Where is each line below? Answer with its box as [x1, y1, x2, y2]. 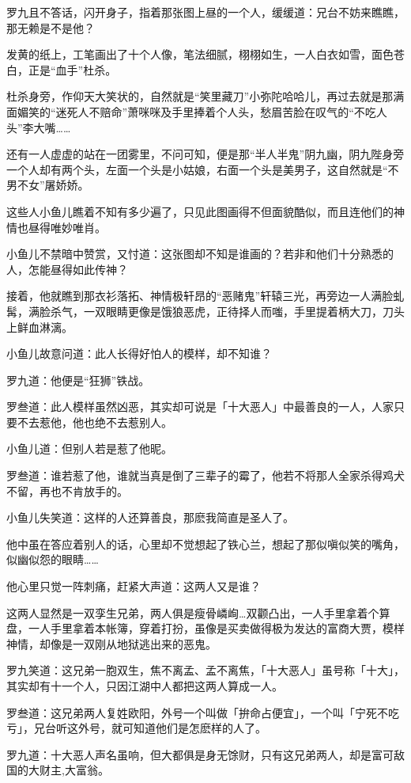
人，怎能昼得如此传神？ [6, 260, 128, 277]
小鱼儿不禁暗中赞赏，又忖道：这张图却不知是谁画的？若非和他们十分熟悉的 [6, 245, 394, 262]
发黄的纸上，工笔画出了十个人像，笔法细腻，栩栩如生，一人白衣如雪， [6, 46, 371, 63]
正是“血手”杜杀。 [28, 61, 117, 78]
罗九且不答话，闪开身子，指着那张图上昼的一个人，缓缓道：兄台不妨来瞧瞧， [6, 4, 405, 20]
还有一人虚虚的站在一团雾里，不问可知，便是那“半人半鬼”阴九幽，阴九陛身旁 [6, 146, 405, 162]
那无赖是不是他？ [6, 19, 95, 36]
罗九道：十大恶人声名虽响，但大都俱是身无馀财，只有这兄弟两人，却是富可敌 [6, 746, 405, 762]
